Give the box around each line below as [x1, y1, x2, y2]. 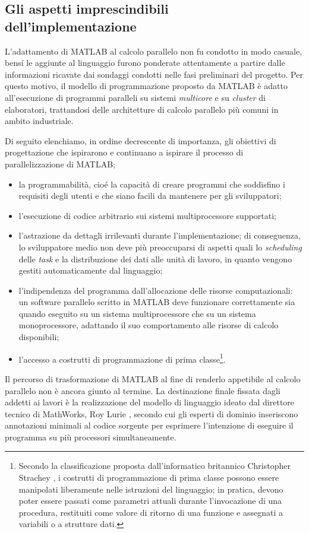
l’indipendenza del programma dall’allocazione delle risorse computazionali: [18, 284, 293, 296]
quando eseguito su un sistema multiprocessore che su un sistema [18, 307, 256, 319]
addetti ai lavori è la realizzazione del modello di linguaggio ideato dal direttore [5, 396, 295, 408]
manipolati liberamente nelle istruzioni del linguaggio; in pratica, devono [18, 483, 283, 495]
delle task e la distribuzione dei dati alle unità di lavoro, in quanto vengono [18, 252, 292, 265]
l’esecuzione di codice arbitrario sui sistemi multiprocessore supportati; [18, 209, 277, 221]
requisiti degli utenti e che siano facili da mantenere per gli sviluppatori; [18, 189, 282, 202]
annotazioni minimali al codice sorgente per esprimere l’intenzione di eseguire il [5, 419, 294, 432]
